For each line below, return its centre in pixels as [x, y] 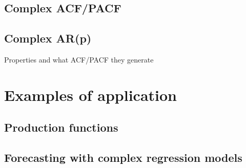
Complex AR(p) [48, 38]
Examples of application [91, 94]
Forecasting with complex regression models [123, 157]
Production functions [61, 127]
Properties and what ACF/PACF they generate [79, 59]
